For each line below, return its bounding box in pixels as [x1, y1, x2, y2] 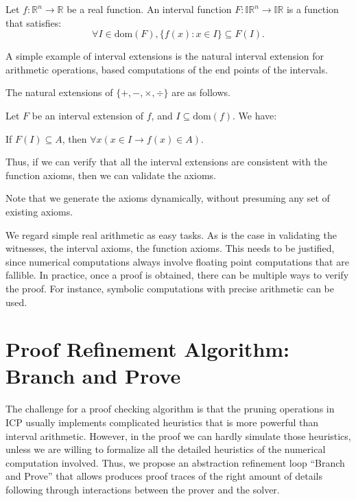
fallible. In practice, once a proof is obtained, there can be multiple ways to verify [5, 268, 349, 282]
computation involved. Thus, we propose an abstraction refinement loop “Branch [5, 455, 345, 469]
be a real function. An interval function [67, 2, 232, 16]
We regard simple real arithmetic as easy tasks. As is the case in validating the [5, 227, 337, 242]
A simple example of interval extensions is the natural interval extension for [5, 49, 324, 63]
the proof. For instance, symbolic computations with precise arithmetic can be [5, 281, 334, 295]
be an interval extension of [32, 108, 144, 122]
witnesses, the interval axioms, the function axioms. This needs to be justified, [5, 241, 335, 255]
